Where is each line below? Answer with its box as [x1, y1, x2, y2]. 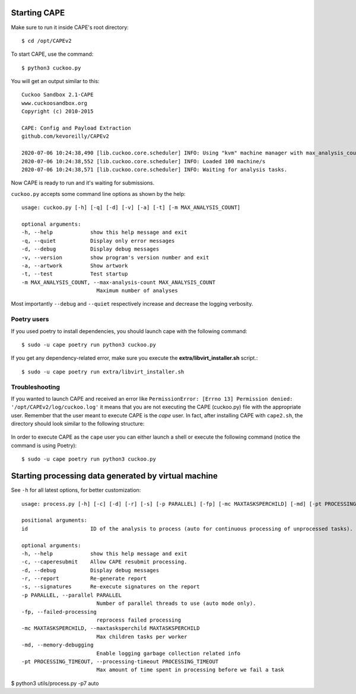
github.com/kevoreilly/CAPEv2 [21, 133, 110, 140]
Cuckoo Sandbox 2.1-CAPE [21, 91, 94, 98]
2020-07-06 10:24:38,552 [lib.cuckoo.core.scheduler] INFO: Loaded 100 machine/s [21, 158, 266, 164]
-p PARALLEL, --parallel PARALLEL [21, 591, 122, 598]
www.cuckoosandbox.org [21, 100, 88, 106]
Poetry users [11, 315, 49, 324]
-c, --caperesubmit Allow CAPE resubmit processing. [21, 559, 187, 565]
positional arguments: [21, 517, 88, 524]
